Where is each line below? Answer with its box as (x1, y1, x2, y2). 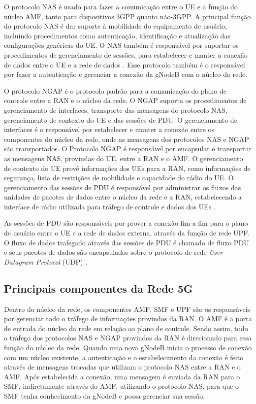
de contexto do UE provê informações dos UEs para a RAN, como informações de (4, 163, 251, 173)
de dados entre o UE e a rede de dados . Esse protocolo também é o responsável (4, 59, 245, 69)
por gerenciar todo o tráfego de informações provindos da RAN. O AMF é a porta (4, 313, 252, 324)
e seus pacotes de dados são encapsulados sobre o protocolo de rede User (4, 247, 223, 257)
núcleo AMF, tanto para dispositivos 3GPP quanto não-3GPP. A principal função (4, 11, 251, 21)
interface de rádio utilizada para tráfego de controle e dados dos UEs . (4, 201, 216, 211)
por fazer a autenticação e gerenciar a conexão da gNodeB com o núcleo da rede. (4, 69, 248, 79)
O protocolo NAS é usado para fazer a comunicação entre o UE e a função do (4, 1, 238, 11)
